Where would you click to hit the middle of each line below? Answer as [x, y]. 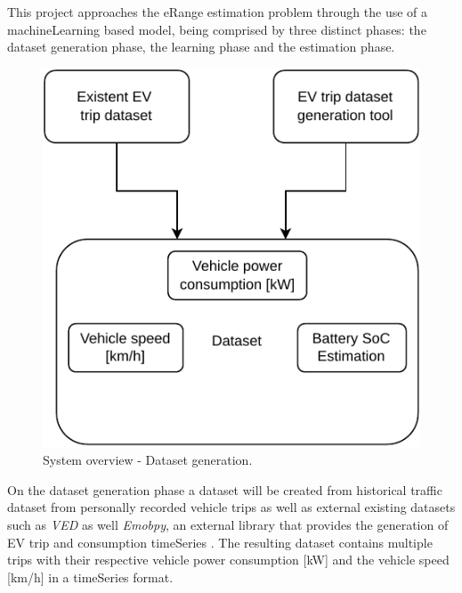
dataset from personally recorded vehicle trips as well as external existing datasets [231, 507]
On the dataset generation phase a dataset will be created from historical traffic [225, 489]
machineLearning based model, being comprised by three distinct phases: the [217, 29]
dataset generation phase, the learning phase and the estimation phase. [201, 47]
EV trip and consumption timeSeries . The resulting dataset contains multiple [220, 542]
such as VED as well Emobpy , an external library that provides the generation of [228, 524]
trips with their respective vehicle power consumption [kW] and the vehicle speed [228, 560]
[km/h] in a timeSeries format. [90, 577]
